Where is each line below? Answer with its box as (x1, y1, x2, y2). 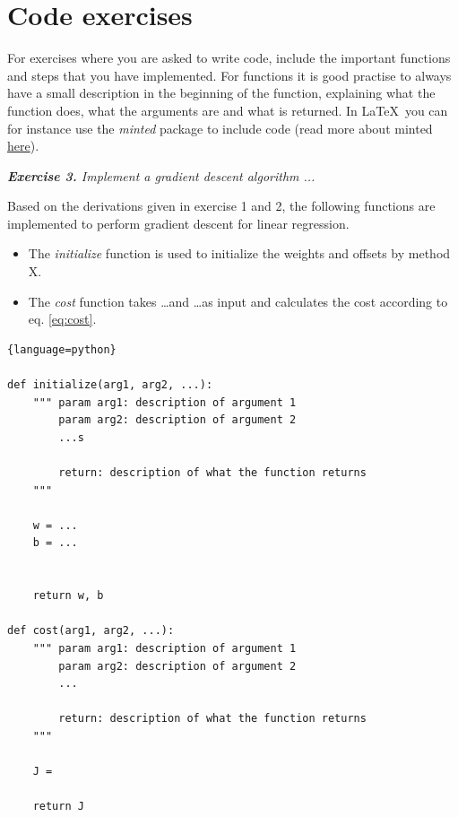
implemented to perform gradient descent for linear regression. (7, 213, 350, 232)
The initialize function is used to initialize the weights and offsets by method (28, 244, 451, 263)
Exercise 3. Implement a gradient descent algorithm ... (7, 166, 315, 185)
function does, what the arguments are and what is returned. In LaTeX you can (7, 100, 448, 119)
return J (32, 800, 84, 813)
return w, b (32, 589, 104, 603)
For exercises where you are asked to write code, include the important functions (7, 48, 451, 67)
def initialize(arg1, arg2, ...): (7, 378, 213, 392)
